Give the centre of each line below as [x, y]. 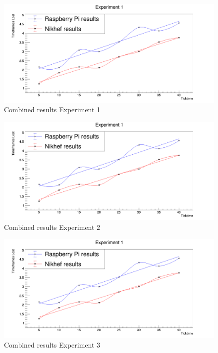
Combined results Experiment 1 [52, 110]
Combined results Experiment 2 [52, 227]
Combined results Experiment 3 [52, 344]
